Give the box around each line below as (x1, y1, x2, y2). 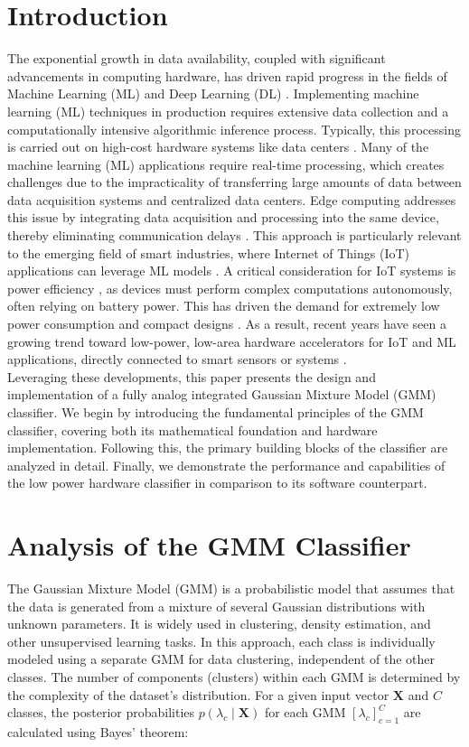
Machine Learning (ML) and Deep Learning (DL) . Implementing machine (7, 84, 419, 103)
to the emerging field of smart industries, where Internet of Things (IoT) (7, 243, 409, 262)
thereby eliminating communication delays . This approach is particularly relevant (7, 226, 462, 245)
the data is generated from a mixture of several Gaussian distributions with (7, 596, 426, 615)
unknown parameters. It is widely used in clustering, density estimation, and (7, 614, 431, 633)
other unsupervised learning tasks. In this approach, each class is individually (7, 631, 436, 650)
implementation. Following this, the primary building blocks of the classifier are (7, 438, 448, 457)
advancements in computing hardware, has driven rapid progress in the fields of (7, 66, 447, 85)
